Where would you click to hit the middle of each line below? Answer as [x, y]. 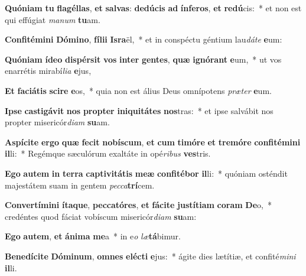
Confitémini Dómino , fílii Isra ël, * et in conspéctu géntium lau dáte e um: [144, 39]
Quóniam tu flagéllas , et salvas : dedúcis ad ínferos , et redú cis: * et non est [153, 8]
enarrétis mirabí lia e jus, [48, 71]
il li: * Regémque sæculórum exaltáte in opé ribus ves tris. [108, 153]
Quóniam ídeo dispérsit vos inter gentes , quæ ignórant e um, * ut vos [143, 59]
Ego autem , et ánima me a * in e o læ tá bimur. [93, 236]
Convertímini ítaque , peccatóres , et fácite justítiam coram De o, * [138, 205]
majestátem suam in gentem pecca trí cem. [80, 185]
